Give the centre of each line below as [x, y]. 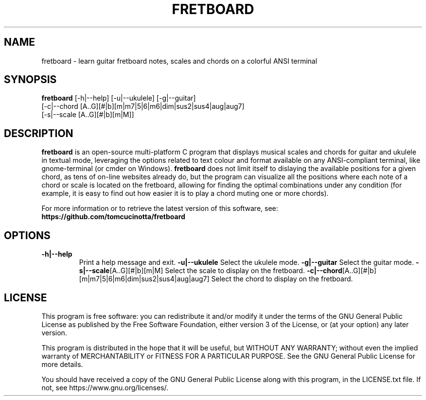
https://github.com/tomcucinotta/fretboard [113, 217]
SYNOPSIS [30, 80]
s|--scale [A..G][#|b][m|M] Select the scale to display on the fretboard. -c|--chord [211, 271]
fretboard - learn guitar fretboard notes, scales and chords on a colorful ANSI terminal [179, 61]
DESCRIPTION [39, 133]
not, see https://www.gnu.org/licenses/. [105, 387]
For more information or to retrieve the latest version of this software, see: [160, 209]
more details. [62, 364]
